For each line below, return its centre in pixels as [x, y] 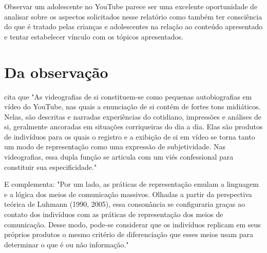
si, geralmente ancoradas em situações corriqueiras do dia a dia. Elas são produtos [133, 126]
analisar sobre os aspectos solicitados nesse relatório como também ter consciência [133, 16]
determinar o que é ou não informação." [66, 244]
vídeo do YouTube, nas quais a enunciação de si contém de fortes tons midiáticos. [132, 106]
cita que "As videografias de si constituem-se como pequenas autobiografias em [128, 96]
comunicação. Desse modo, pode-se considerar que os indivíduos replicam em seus [132, 224]
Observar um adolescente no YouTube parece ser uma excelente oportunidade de [131, 6]
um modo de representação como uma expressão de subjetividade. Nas [115, 147]
